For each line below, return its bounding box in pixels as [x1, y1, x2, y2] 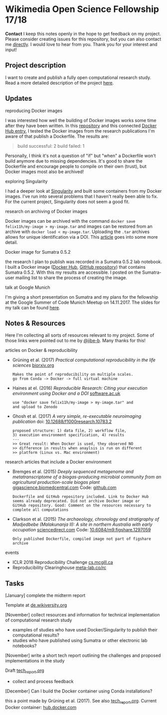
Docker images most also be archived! [5, 169, 84, 175]
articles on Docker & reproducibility [5, 347, 78, 353]
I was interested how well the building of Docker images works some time [5, 117, 157, 123]
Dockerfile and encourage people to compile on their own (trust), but [5, 163, 147, 169]
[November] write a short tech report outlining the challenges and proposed [5, 652, 161, 658]
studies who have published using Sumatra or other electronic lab [12, 637, 148, 643]
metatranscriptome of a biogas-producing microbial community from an [12, 474, 162, 480]
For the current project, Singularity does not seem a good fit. [5, 199, 130, 205]
